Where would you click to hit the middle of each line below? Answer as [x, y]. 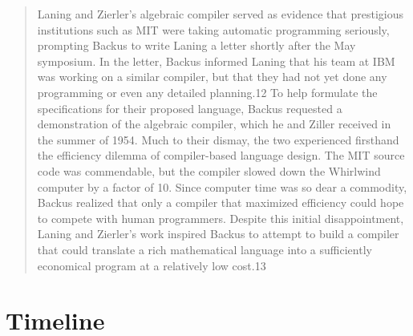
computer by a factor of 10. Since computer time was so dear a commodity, [222, 186]
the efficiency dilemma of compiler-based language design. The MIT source [221, 155]
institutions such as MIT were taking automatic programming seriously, [213, 29]
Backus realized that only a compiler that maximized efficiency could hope [221, 202]
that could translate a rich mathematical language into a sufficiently [204, 249]
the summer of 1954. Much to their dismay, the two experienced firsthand [218, 139]
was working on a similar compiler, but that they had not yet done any [212, 77]
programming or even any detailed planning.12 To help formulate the [207, 92]
